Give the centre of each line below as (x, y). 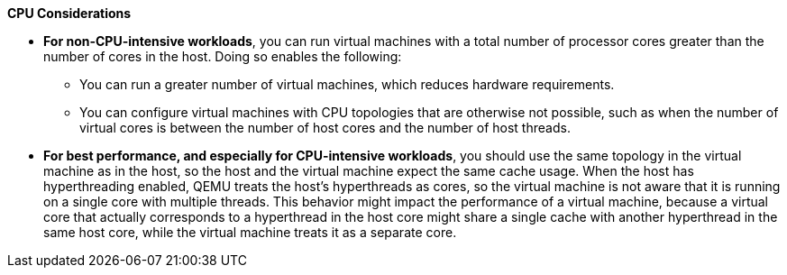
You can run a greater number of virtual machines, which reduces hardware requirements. (347, 84)
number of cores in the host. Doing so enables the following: (223, 56)
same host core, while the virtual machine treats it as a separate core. (250, 232)
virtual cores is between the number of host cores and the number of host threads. (325, 128)
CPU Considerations (69, 13)
